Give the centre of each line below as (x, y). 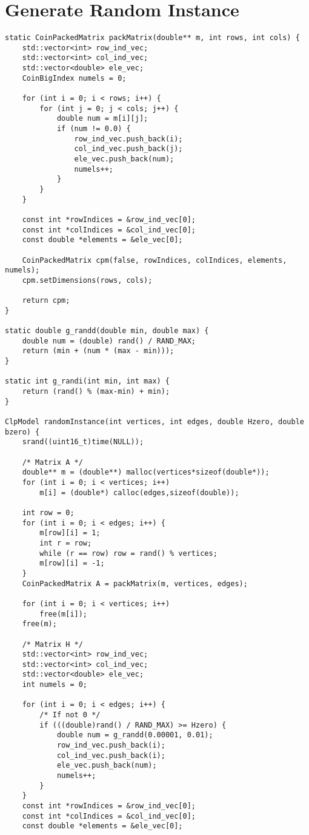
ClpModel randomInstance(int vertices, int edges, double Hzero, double (154, 422)
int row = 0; (48, 512)
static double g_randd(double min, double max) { (107, 331)
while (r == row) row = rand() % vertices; (128, 553)
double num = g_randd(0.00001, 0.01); (135, 735)
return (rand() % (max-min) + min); (96, 392)
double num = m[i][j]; (102, 119)
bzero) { (22, 432)
